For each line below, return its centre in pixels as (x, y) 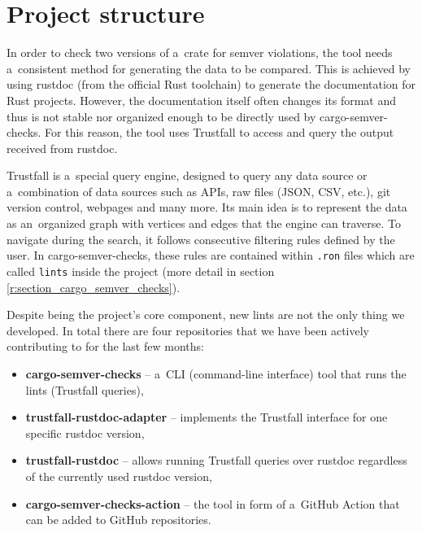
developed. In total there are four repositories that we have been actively (188, 330)
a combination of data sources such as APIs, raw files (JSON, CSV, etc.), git (199, 191)
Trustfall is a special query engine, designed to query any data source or (187, 175)
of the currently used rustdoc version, (119, 476)
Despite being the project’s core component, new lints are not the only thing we (206, 315)
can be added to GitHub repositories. (118, 520)
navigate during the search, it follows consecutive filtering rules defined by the (201, 239)
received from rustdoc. (62, 148)
